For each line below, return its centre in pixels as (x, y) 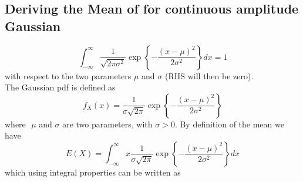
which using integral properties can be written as (93, 172)
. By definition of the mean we (229, 124)
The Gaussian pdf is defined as (60, 87)
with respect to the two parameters (68, 75)
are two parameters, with (107, 124)
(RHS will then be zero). (209, 75)
